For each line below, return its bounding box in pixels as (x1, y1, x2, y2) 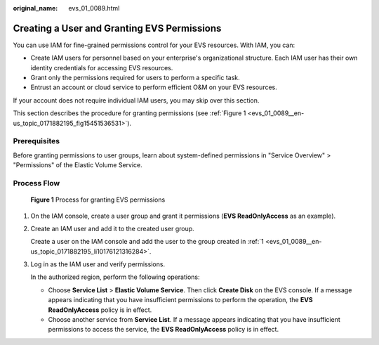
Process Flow (13, 178, 60, 188)
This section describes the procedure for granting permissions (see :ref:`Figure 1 (13, 109, 246, 117)
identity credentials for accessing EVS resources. (30, 63, 173, 72)
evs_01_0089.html (68, 4, 120, 12)
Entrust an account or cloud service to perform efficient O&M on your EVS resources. (30, 83, 277, 91)
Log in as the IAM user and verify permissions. (30, 260, 165, 268)
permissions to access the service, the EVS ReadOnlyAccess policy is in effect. (48, 325, 279, 334)
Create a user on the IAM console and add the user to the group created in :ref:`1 (30, 237, 265, 246)
